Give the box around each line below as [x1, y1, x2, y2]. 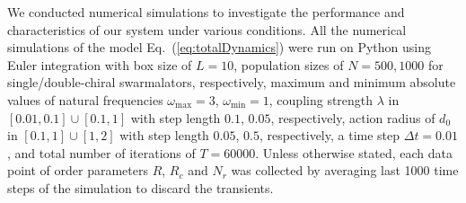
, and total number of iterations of [7, 143, 196, 162]
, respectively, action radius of [270, 108, 435, 127]
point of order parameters [7, 161, 148, 180]
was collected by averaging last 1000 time [231, 161, 459, 180]
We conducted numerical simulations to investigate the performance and [7, 3, 405, 21]
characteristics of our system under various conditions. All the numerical [7, 20, 407, 39]
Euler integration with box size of [7, 55, 192, 74]
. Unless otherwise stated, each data [255, 143, 453, 162]
